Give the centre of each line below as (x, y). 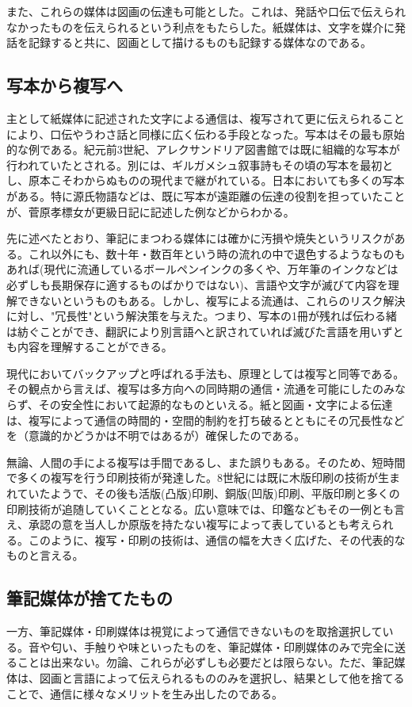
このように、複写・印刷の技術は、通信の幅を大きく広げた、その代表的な (217, 539)
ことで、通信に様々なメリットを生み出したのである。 (145, 693)
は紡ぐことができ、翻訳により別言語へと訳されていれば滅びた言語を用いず (200, 331)
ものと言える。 (45, 555)
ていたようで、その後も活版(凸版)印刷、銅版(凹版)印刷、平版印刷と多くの (208, 493)
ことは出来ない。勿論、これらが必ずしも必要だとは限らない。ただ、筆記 (206, 662)
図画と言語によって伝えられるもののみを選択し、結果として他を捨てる (222, 678)
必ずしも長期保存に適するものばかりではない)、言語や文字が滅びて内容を (197, 284)
